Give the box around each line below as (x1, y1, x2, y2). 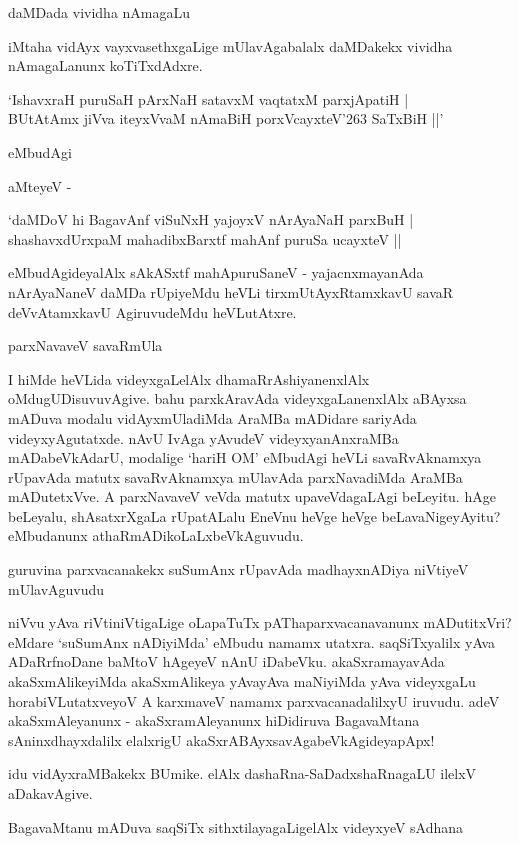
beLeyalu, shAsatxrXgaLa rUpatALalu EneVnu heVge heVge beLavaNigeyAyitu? (8, 505, 501, 526)
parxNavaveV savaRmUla (8, 335, 163, 356)
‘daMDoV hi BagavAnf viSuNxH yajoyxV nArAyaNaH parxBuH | (8, 209, 414, 230)
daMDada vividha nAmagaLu (8, 2, 191, 22)
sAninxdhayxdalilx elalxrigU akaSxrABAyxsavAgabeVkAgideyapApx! (8, 729, 435, 750)
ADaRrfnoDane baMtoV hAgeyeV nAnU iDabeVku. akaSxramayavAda (8, 651, 445, 672)
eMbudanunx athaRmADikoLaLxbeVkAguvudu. (8, 525, 304, 546)
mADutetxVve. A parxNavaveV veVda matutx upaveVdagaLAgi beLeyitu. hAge (8, 486, 496, 507)
